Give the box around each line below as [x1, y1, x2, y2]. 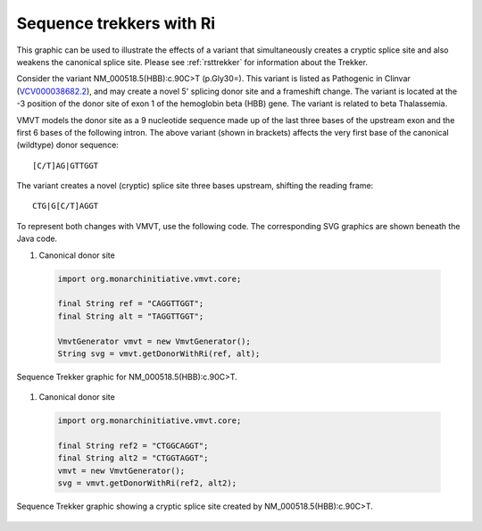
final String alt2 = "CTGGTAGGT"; [57, 453, 209, 463]
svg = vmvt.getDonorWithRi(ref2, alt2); [57, 478, 237, 488]
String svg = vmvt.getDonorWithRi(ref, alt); [57, 348, 261, 359]
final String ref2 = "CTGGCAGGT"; [57, 441, 209, 451]
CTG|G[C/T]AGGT [32, 201, 99, 212]
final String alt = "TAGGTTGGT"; [57, 311, 204, 321]
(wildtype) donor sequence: [16, 139, 120, 151]
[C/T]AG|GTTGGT [32, 161, 99, 170]
